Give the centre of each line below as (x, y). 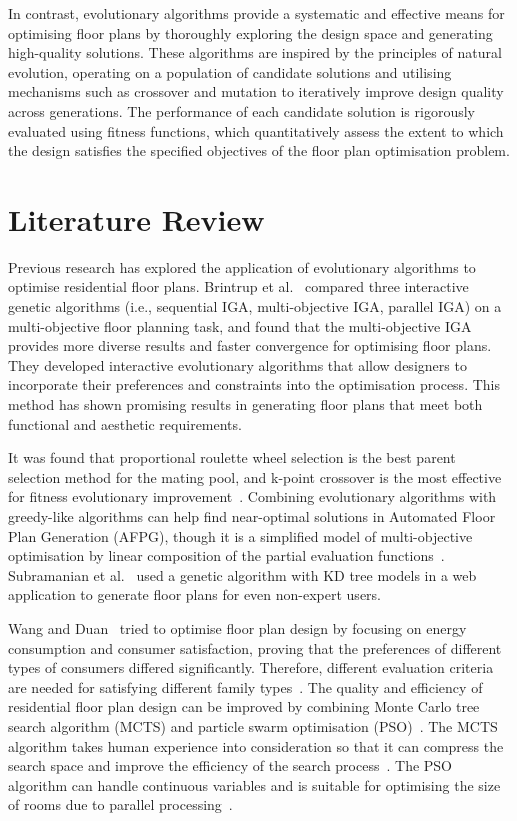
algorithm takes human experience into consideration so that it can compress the (256, 745)
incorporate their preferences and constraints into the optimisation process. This (254, 384)
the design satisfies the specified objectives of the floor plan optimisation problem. (259, 150)
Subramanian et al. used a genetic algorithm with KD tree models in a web (242, 574)
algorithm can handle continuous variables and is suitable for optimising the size (254, 784)
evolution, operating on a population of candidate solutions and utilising (230, 71)
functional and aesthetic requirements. (125, 423)
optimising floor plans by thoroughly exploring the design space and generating (250, 32)
